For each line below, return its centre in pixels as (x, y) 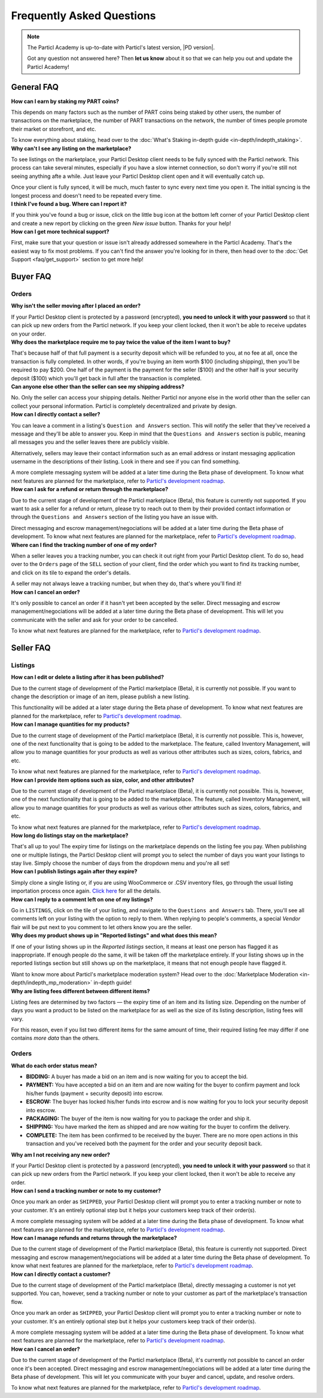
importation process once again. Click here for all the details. (86, 891)
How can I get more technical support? (60, 232)
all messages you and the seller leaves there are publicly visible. (90, 442)
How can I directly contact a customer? (61, 1274)
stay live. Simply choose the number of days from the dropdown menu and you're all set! (121, 863)
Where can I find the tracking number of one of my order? (84, 544)
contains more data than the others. (55, 1038)
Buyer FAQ (31, 276)
